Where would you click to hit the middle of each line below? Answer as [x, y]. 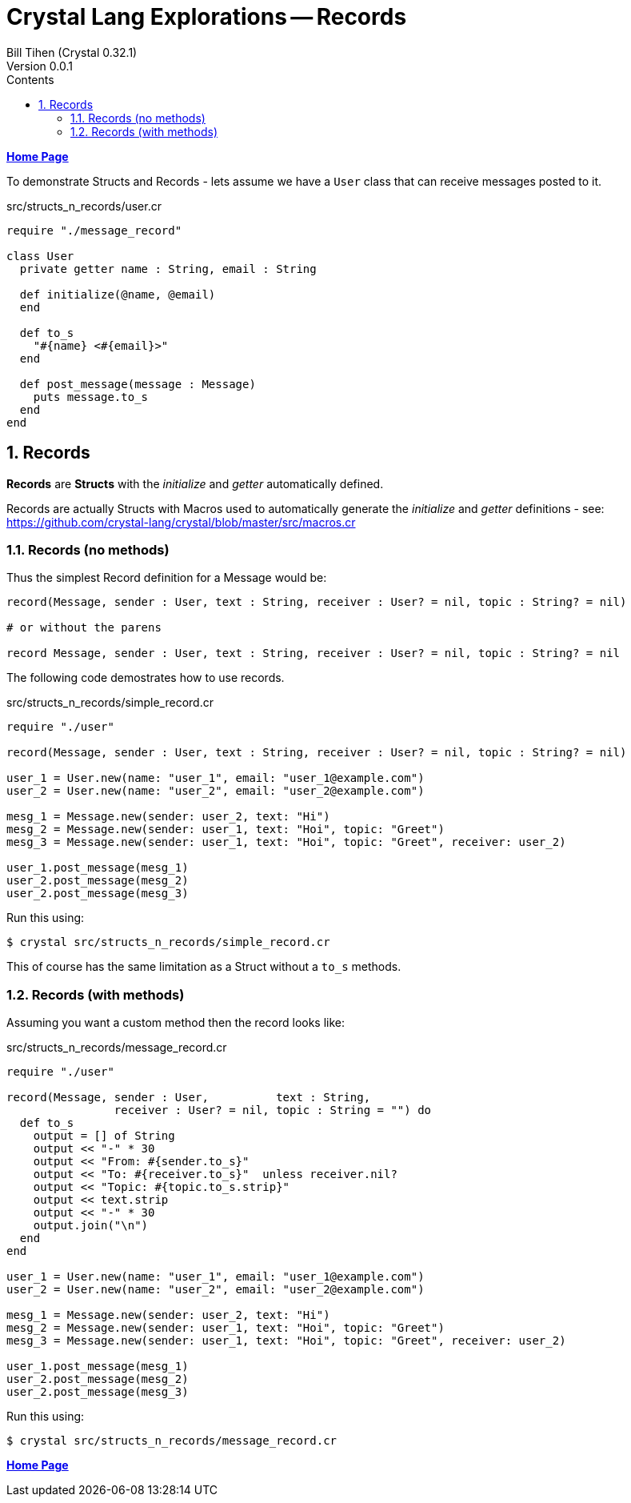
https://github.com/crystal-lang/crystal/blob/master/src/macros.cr [181, 522]
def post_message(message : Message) [138, 384]
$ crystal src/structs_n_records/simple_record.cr [168, 942]
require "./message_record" [94, 230]
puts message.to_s [91, 397]
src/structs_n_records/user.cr [84, 206]
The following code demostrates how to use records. [146, 678]
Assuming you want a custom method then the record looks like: [176, 1023]
